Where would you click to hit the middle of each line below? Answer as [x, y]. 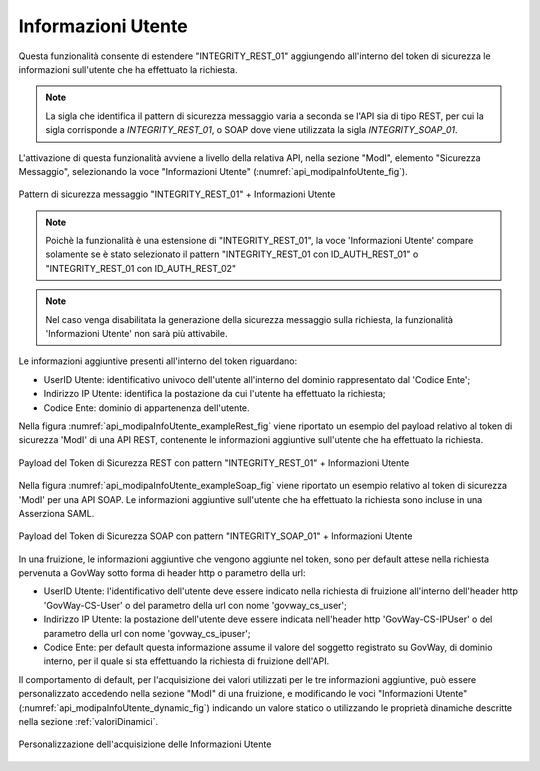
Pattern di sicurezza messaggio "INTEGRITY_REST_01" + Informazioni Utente [177, 194]
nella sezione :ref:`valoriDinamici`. [88, 721]
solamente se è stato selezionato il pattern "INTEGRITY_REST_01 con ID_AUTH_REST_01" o [232, 254]
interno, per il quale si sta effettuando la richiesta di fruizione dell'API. [186, 661]
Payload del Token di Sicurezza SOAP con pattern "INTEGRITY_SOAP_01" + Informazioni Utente [215, 536]
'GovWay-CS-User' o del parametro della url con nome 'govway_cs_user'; [195, 605]
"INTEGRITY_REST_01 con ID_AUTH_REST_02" [141, 268]
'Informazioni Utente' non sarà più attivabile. [136, 334]
